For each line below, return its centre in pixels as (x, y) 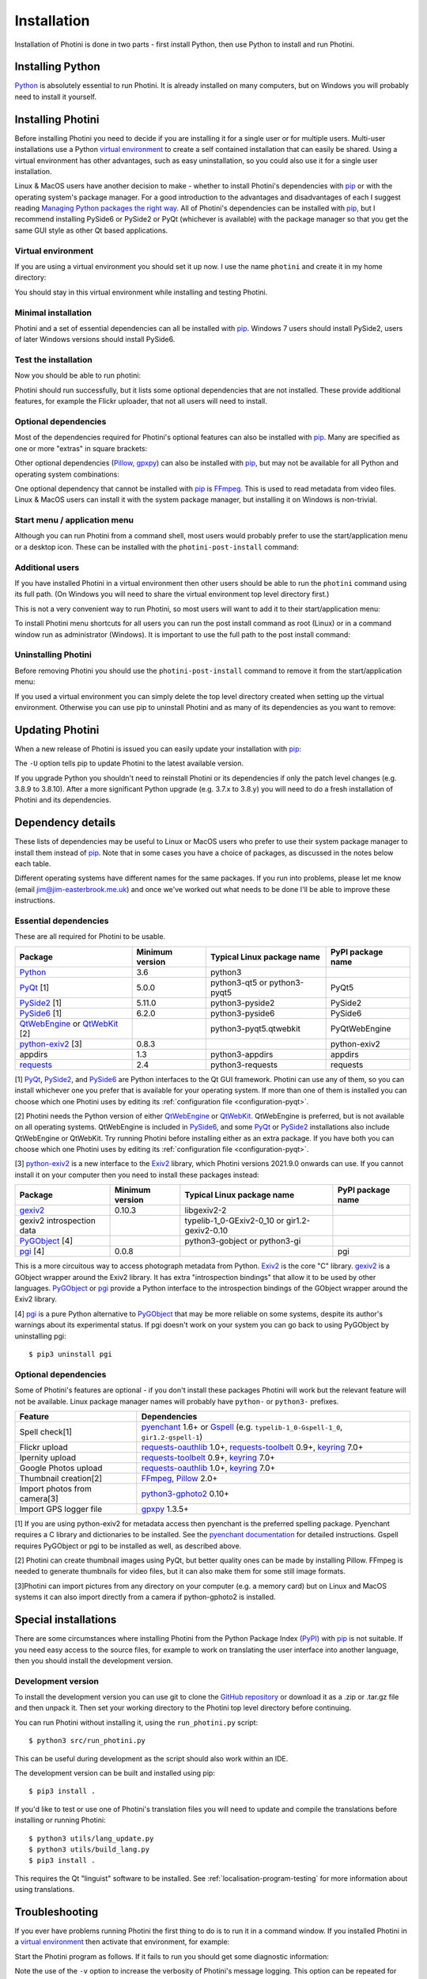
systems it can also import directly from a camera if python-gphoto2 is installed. (145, 1597)
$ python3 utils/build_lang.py (89, 1850)
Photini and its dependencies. (63, 800)
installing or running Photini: (60, 1820)
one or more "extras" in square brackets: (81, 448)
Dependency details (65, 823)
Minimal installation (53, 313)
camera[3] (39, 1498)
